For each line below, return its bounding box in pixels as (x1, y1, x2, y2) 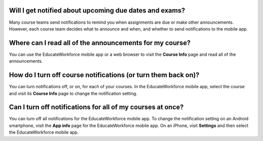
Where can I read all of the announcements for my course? (9, 39, 191, 47)
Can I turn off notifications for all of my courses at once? (9, 103, 184, 111)
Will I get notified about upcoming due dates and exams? (9, 6, 185, 15)
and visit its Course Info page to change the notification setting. (9, 90, 137, 96)
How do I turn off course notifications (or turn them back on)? (9, 71, 200, 79)
